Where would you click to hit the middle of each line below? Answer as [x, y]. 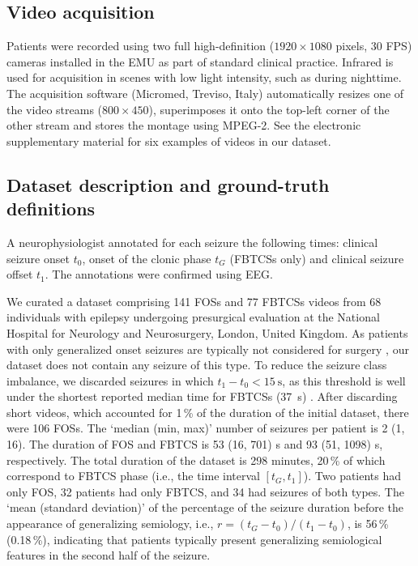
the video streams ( [55, 109]
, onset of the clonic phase [147, 258]
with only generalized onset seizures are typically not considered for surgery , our [208, 349]
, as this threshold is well [344, 380]
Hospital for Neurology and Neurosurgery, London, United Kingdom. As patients [207, 332]
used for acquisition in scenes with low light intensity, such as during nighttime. [204, 77]
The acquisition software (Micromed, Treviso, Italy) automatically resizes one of [205, 93]
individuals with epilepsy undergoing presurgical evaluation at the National [193, 317]
